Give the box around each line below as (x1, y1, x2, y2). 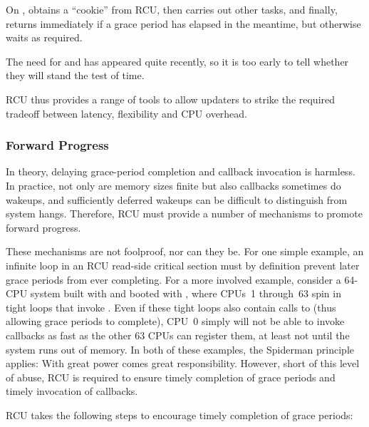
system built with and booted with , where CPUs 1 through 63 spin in (30, 286, 341, 301)
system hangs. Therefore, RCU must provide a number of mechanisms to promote (6, 206, 363, 221)
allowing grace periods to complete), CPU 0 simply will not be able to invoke (6, 314, 345, 329)
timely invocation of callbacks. (6, 384, 138, 398)
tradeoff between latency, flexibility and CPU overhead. (6, 106, 248, 120)
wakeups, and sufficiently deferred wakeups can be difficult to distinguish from (6, 192, 348, 207)
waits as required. (6, 30, 83, 45)
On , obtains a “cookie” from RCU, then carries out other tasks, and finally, (6, 2, 338, 16)
